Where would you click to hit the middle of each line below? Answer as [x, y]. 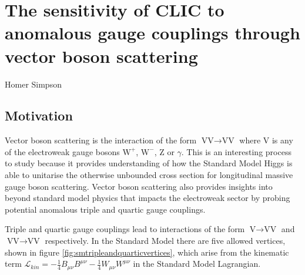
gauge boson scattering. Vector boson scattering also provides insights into [139, 186]
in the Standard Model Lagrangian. [197, 264]
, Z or [164, 151]
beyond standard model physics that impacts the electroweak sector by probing [148, 198]
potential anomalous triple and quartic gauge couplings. [105, 209]
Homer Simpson [33, 84]
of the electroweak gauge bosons [62, 151]
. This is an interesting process [236, 151]
